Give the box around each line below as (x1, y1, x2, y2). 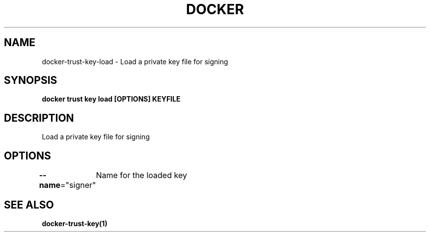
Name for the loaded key (96, 170, 187, 181)
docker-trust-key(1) (42, 219, 107, 228)
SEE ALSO (4, 198, 54, 211)
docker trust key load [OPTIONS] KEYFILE (42, 95, 181, 104)
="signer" (60, 180, 96, 190)
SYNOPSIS (4, 74, 57, 87)
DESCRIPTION (4, 111, 74, 124)
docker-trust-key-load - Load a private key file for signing (42, 57, 228, 66)
